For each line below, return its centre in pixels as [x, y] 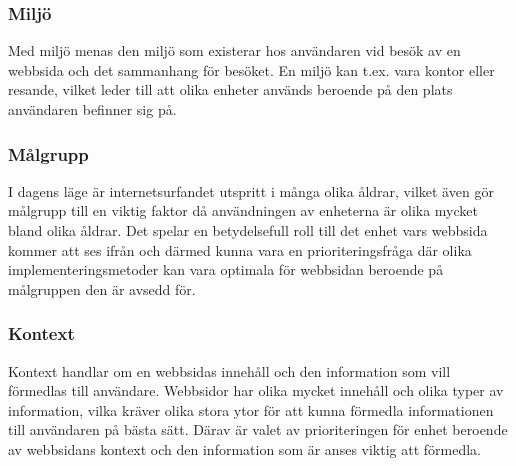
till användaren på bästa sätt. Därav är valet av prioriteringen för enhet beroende [258, 429]
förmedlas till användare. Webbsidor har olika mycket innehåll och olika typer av [256, 390]
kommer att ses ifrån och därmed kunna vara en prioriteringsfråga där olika [240, 249]
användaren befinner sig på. [92, 109]
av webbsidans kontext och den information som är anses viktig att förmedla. [245, 448]
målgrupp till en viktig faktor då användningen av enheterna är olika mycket [243, 210]
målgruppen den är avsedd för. [102, 288]
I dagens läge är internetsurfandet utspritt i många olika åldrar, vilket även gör [251, 190]
